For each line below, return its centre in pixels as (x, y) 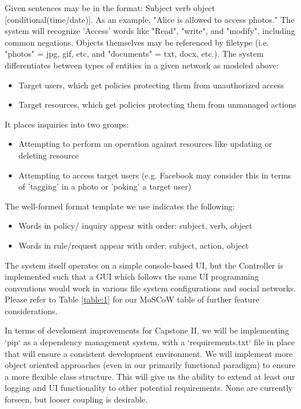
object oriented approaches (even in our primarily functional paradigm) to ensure (150, 365)
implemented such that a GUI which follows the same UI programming (132, 276)
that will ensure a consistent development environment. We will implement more (149, 353)
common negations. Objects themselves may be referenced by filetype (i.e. (137, 42)
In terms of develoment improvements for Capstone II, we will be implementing (147, 330)
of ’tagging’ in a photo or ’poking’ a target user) (105, 186)
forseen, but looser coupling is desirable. (76, 399)
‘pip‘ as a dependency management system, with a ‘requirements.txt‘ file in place (150, 342)
